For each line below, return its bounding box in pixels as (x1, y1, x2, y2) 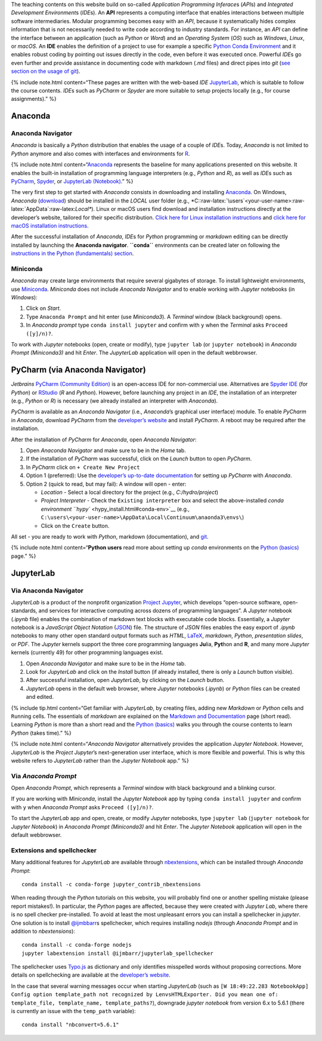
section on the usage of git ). (11, 67, 80, 75)
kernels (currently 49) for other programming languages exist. (11, 649, 163, 656)
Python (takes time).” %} (11, 729, 72, 736)
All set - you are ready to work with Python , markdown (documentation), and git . (11, 533, 209, 540)
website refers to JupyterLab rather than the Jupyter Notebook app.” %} (11, 757, 189, 764)
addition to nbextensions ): (11, 928, 76, 935)
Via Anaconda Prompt (11, 772, 77, 780)
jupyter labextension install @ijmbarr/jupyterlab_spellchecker (21, 950, 214, 957)
